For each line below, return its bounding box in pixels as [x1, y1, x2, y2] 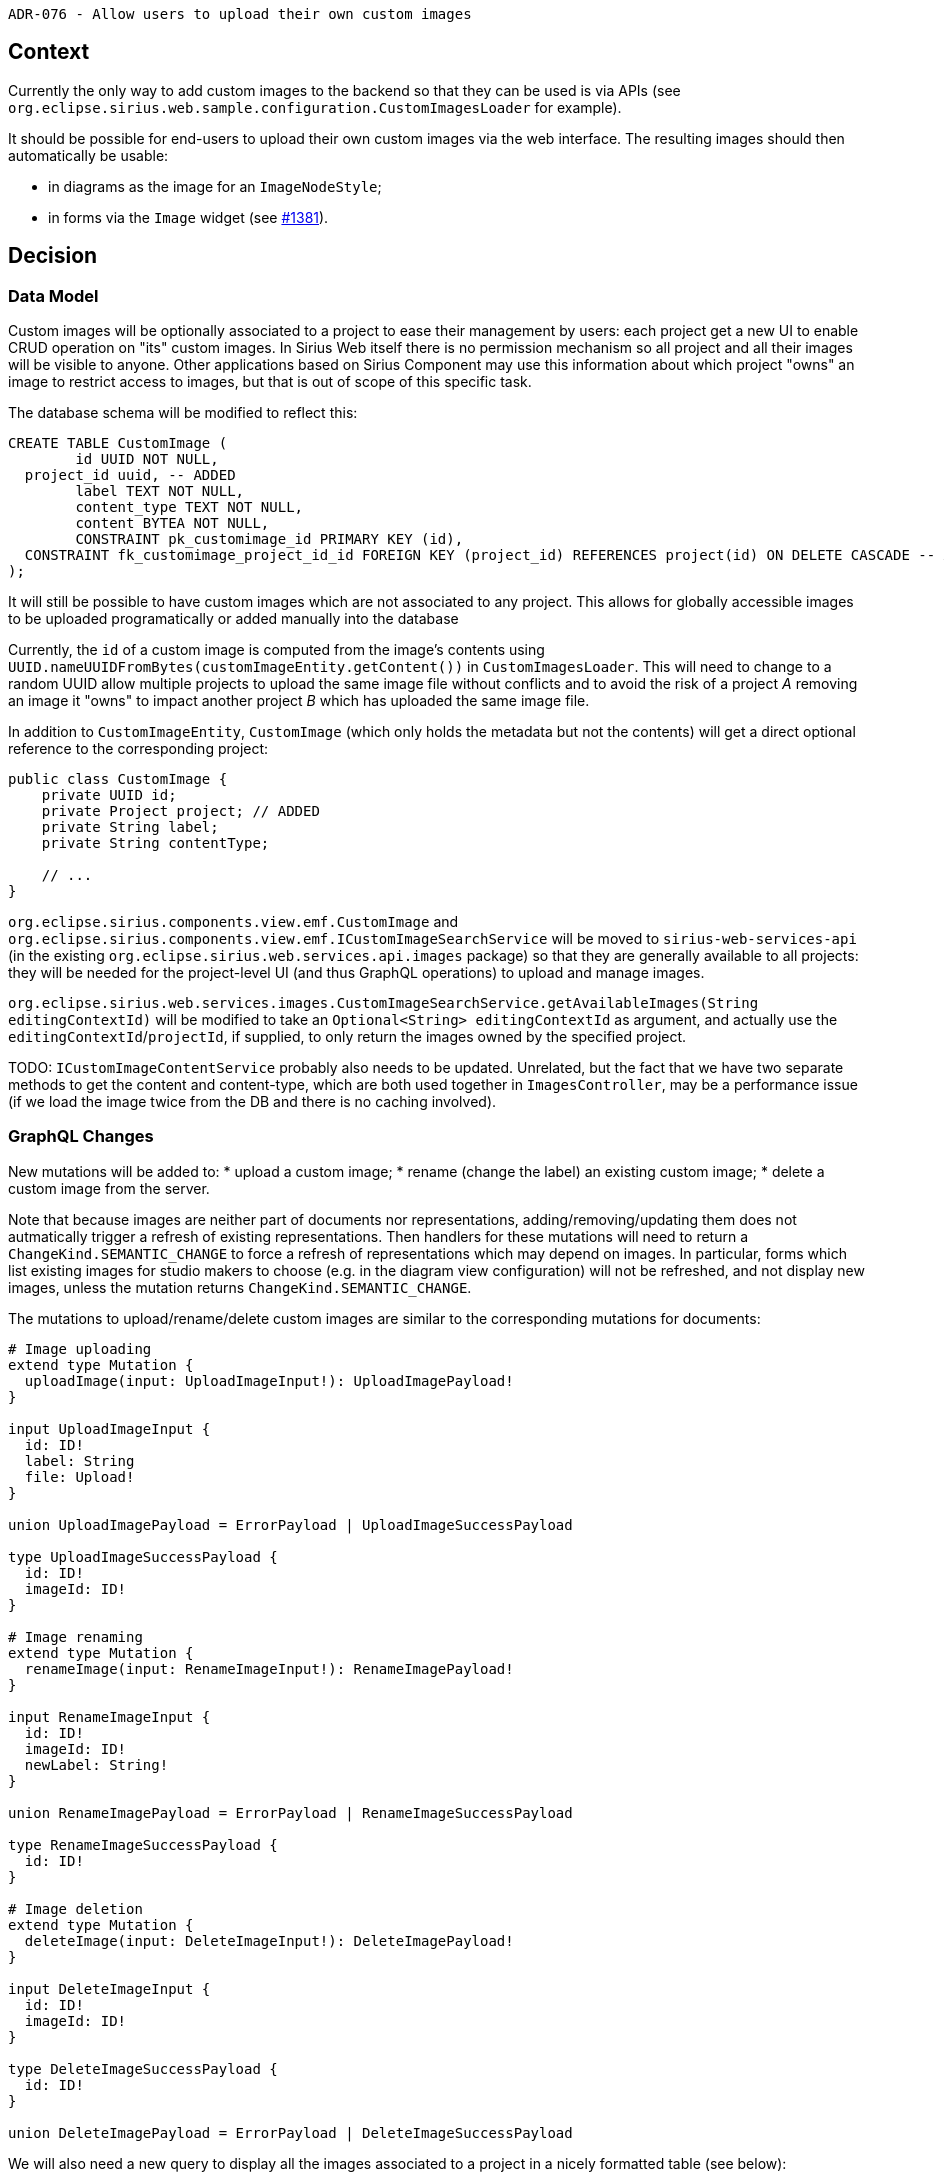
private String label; [41, 819, 219, 836]
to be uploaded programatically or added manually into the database [8, 610, 459, 628]
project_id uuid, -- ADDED [24, 467, 236, 484]
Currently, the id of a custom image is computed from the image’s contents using [8, 641, 545, 659]
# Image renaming [8, 1628, 143, 1645]
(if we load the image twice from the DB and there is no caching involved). [8, 1093, 497, 1111]
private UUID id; [41, 787, 177, 804]
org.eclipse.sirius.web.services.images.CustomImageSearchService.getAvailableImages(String [8, 995, 759, 1012]
